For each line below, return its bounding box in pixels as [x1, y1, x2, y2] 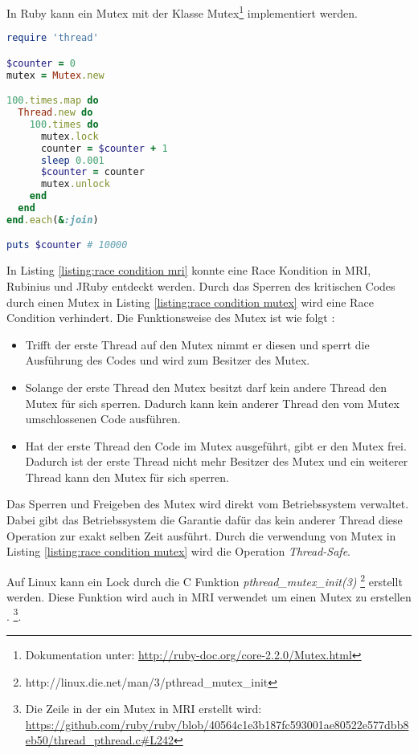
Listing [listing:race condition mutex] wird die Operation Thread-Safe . [6, 543, 351, 560]
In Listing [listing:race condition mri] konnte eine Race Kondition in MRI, [6, 262, 371, 279]
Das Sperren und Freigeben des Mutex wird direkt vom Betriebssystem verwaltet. [6, 495, 409, 512]
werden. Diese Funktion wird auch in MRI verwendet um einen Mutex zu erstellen [6, 589, 412, 605]
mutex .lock [40, 130, 99, 142]
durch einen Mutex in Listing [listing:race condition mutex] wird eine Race [6, 293, 374, 310]
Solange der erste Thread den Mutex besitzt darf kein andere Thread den [25, 378, 387, 395]
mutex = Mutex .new [6, 69, 104, 81]
